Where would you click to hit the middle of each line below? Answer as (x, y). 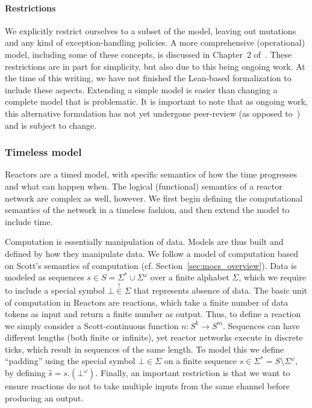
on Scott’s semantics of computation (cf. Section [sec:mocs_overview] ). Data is (151, 265)
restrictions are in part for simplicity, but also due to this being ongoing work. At (155, 66)
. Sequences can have (261, 325)
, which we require (272, 277)
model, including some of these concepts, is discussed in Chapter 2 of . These (148, 54)
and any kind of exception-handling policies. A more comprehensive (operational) (155, 42)
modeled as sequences (45, 277)
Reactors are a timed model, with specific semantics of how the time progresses (151, 174)
